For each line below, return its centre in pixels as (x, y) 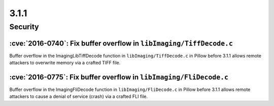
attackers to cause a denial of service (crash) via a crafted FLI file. (79, 96)
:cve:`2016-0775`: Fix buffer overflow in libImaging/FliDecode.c (119, 77)
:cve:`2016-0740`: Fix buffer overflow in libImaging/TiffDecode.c (121, 43)
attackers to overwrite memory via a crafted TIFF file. (65, 63)
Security (24, 27)
